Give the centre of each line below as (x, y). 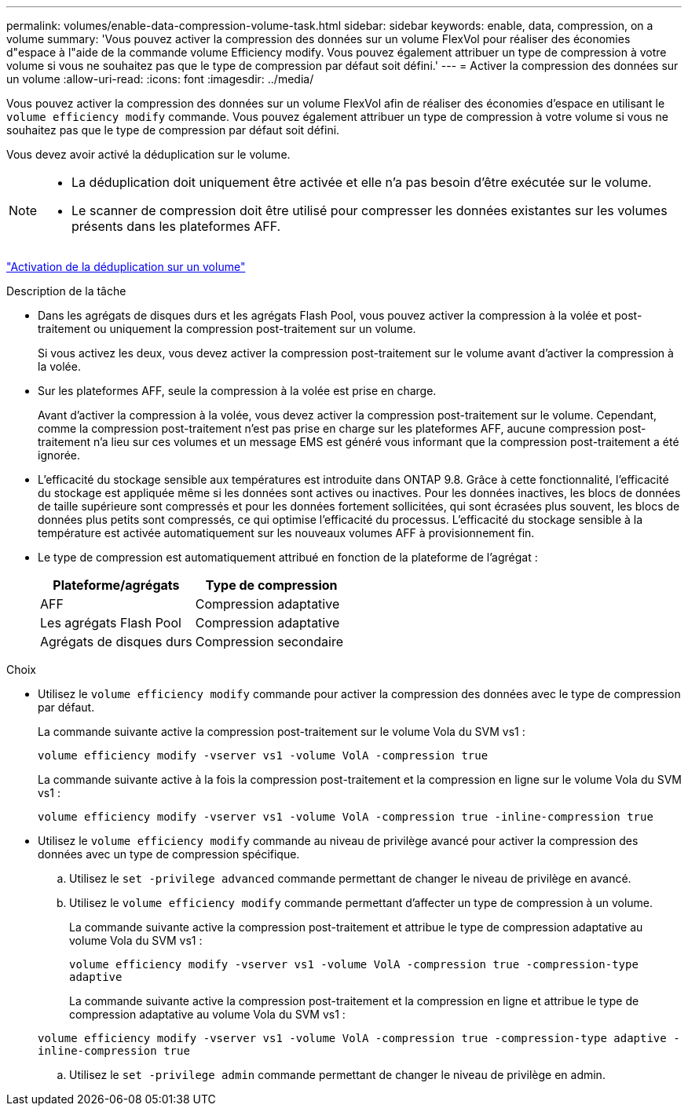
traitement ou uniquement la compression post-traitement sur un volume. (227, 329)
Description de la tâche (66, 291)
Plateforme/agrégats (116, 585)
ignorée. (59, 455)
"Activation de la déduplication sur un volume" (126, 267)
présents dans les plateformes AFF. (176, 226)
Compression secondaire (269, 642)
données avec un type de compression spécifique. (169, 854)
